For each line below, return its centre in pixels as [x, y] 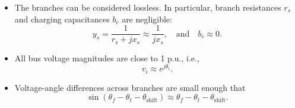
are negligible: [147, 19]
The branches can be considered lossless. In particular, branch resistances [148, 7]
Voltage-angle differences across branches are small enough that [130, 87]
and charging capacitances [62, 19]
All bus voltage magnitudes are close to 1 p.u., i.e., [107, 58]
